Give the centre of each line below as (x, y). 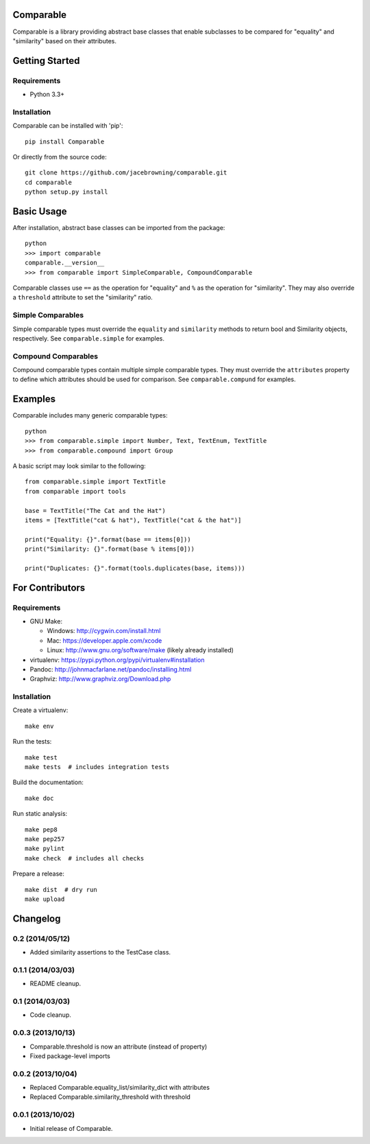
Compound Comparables (56, 356)
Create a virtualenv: (40, 710)
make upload (45, 899)
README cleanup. (56, 984)
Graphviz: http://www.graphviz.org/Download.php (100, 679)
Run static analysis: (40, 814)
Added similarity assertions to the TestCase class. (100, 952)
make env (39, 726)
